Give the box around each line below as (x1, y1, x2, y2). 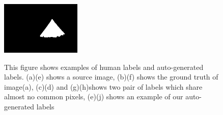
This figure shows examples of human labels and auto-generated (4, 61, 204, 72)
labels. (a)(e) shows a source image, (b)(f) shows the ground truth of (4, 71, 218, 82)
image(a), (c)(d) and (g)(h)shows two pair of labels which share (4, 81, 203, 92)
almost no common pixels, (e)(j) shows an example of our (4, 91, 183, 102)
